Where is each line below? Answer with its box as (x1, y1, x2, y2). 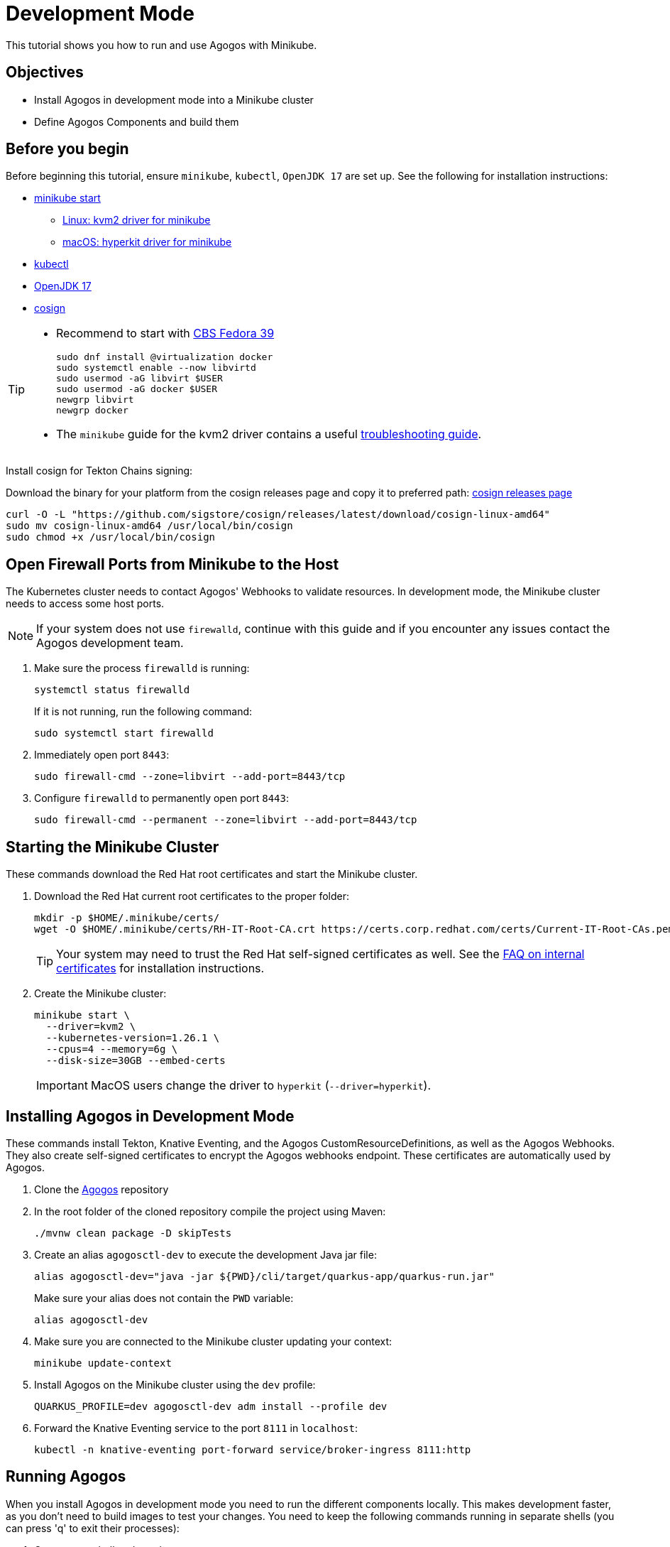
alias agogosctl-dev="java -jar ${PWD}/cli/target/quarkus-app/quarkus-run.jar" (34, 1270, 495, 1282)
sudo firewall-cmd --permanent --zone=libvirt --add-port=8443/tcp (34, 814, 417, 826)
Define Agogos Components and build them (34, 115, 239, 128)
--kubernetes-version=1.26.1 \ (45, 1032, 220, 1044)
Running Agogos (6, 1467, 126, 1486)
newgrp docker (56, 405, 128, 416)
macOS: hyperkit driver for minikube (62, 236, 232, 249)
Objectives (6, 63, 84, 82)
